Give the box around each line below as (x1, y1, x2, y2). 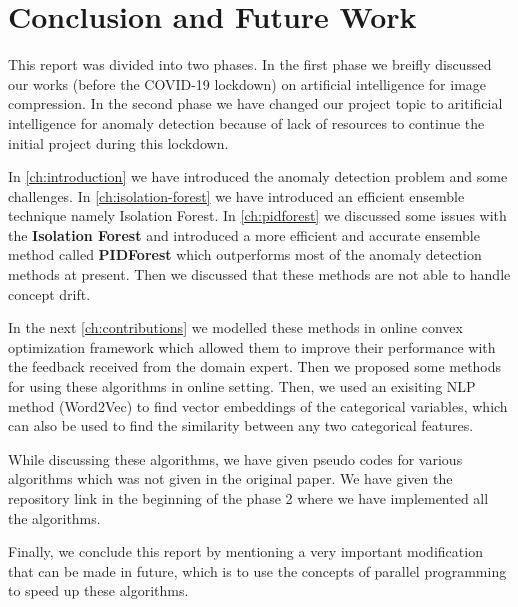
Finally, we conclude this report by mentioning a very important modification (8, 541, 483, 562)
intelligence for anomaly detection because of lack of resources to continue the (8, 112, 485, 133)
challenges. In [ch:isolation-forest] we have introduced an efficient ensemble (8, 185, 465, 206)
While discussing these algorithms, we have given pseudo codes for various (8, 448, 463, 469)
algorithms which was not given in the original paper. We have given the (8, 468, 453, 489)
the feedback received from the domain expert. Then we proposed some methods (8, 356, 502, 377)
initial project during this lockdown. (8, 132, 229, 153)
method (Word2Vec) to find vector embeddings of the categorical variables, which (8, 395, 508, 416)
